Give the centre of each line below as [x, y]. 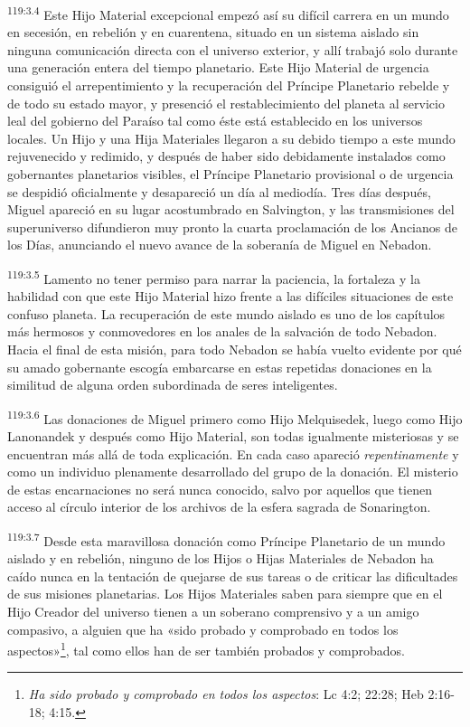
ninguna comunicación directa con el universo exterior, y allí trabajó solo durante [233, 49]
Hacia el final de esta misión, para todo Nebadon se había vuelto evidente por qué [235, 349]
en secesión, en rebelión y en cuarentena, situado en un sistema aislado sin [213, 32]
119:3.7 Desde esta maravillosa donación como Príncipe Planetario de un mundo [226, 539]
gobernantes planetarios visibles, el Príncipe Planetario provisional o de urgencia [230, 174]
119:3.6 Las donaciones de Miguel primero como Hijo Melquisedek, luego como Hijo [235, 417]
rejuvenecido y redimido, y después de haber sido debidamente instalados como [226, 156]
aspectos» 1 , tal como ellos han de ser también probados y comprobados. [207, 649]
